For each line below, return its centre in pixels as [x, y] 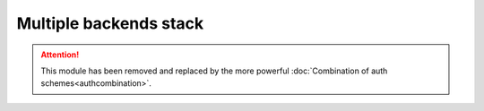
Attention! [60, 55]
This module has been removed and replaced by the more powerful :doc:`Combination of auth [214, 71]
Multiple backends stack [110, 23]
